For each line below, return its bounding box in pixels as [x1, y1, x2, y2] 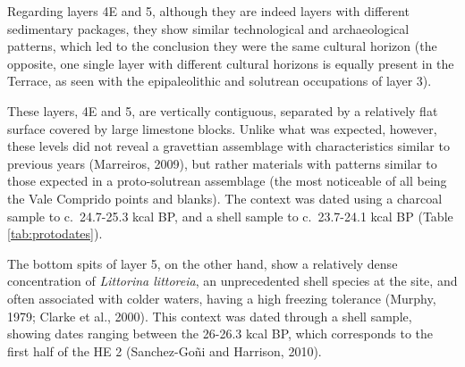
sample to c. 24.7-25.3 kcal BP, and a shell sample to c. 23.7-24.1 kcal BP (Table [7, 206, 453, 225]
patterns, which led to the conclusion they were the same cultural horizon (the [7, 37, 437, 55]
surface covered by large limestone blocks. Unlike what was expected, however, [7, 119, 437, 138]
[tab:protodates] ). [7, 224, 103, 243]
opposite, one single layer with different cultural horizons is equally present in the [7, 54, 454, 72]
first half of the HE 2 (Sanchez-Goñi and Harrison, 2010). [7, 341, 322, 360]
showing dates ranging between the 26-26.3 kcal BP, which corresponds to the [7, 324, 434, 343]
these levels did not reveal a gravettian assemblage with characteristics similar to [7, 137, 450, 155]
